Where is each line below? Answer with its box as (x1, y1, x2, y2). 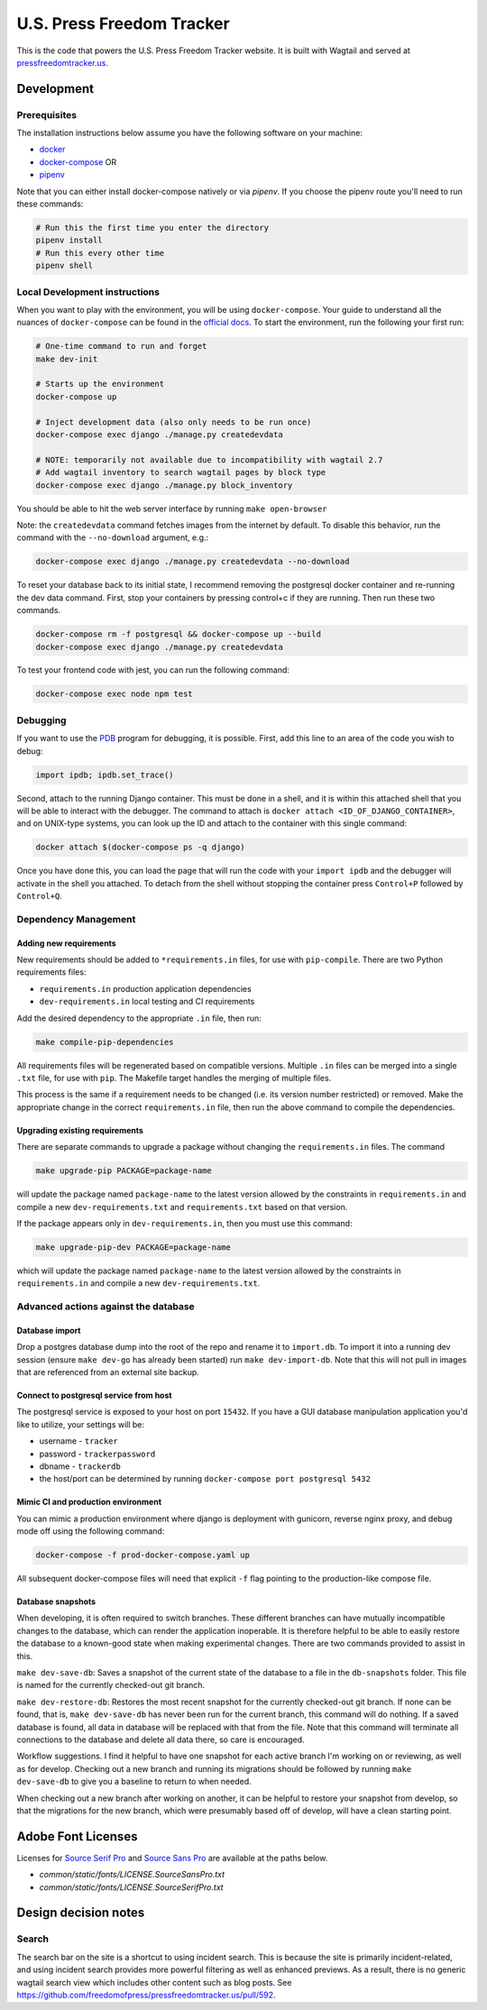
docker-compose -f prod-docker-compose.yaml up (35, 1550, 250, 1560)
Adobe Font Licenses (16, 1829, 138, 1844)
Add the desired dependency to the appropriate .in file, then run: (16, 1013, 262, 1023)
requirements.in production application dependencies (39, 983, 252, 994)
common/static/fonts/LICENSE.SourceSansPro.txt (39, 1869, 225, 1880)
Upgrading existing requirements (16, 1124, 144, 1135)
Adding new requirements (16, 938, 116, 949)
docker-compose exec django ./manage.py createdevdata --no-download (35, 556, 350, 567)
